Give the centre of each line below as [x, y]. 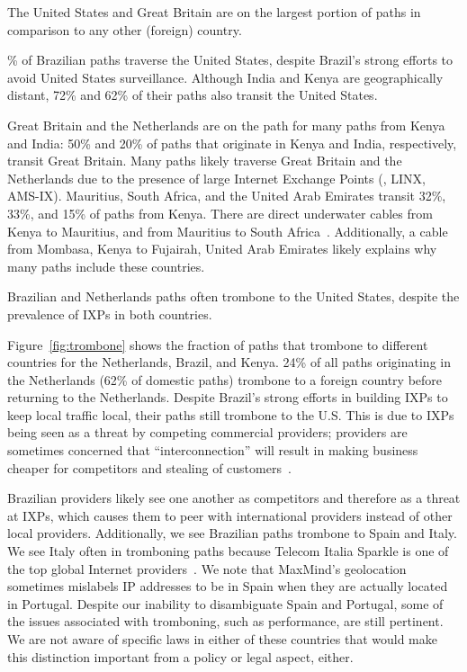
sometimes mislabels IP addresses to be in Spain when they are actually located [228, 586]
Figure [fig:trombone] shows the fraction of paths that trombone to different [218, 344]
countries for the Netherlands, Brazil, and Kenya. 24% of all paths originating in [229, 362]
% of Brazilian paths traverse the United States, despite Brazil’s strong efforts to [230, 60]
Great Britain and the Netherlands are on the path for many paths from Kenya [226, 125]
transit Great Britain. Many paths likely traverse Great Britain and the [205, 161]
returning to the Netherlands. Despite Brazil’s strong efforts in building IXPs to [228, 397]
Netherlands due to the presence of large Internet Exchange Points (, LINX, [216, 178]
